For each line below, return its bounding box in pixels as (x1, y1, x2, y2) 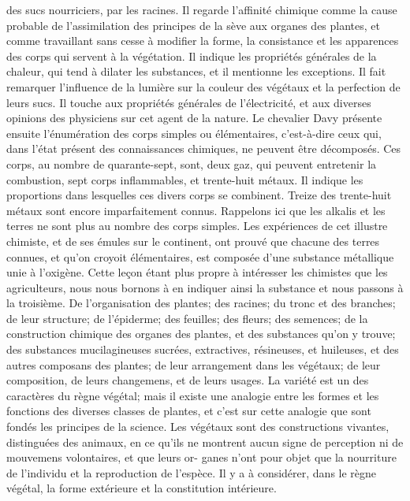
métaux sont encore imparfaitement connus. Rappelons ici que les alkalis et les (6, 202, 386, 218)
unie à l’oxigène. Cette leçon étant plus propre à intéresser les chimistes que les (6, 264, 388, 280)
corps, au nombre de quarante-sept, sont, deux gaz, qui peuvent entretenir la (6, 155, 377, 172)
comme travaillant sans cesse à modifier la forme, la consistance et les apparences (6, 32, 399, 49)
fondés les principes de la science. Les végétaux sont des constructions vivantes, (6, 418, 389, 435)
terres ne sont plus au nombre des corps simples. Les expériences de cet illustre (6, 217, 388, 234)
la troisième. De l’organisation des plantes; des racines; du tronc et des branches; (6, 295, 396, 311)
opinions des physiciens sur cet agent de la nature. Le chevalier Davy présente (6, 109, 382, 126)
